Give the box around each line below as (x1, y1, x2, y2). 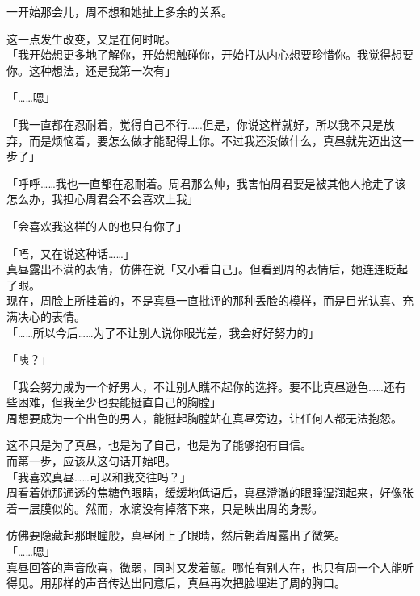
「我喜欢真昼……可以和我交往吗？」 (6, 468, 191, 485)
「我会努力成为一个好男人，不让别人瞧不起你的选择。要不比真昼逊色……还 (6, 377, 395, 394)
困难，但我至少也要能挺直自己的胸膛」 (17, 394, 221, 411)
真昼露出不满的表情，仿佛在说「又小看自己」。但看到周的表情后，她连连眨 (6, 260, 397, 277)
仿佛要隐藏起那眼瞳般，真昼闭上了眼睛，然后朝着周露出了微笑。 (6, 527, 346, 544)
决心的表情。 (17, 307, 86, 324)
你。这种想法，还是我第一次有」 (6, 61, 176, 78)
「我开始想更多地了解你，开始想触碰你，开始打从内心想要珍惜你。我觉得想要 (6, 46, 414, 63)
